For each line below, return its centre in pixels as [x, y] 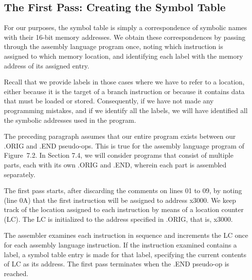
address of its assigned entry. [47, 65]
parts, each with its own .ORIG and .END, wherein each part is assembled [115, 164]
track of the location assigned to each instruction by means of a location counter [124, 209]
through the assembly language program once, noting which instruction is [114, 46]
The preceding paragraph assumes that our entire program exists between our [120, 136]
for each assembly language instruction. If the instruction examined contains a [120, 245]
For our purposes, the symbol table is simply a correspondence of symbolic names [126, 27]
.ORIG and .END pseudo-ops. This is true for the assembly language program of [124, 145]
